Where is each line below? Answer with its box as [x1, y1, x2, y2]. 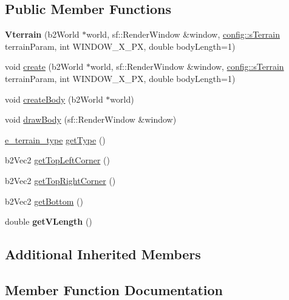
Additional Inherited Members [5, 245, 201, 264]
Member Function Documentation [5, 280, 223, 299]
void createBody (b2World [5, 92, 103, 105]
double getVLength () [5, 215, 92, 228]
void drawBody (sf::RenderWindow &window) [5, 113, 177, 126]
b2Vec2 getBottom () [5, 194, 83, 207]
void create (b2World [5, 60, 84, 73]
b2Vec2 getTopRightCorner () [5, 174, 116, 186]
